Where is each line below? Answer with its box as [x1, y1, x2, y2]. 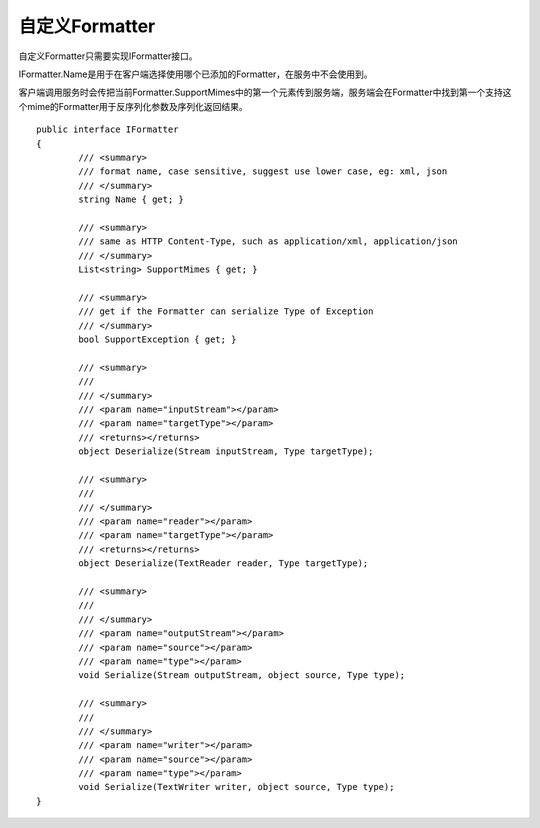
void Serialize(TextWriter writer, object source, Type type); [78, 781, 395, 793]
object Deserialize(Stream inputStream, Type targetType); [78, 446, 374, 457]
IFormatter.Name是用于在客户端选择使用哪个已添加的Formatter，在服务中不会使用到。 [18, 68, 374, 80]
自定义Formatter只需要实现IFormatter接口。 [18, 50, 199, 62]
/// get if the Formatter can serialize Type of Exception [78, 306, 374, 317]
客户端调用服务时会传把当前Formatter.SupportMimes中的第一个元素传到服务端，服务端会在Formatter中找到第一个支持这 [18, 86, 512, 99]
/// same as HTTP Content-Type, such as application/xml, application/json [78, 236, 459, 247]
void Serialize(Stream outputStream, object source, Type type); [78, 670, 406, 681]
